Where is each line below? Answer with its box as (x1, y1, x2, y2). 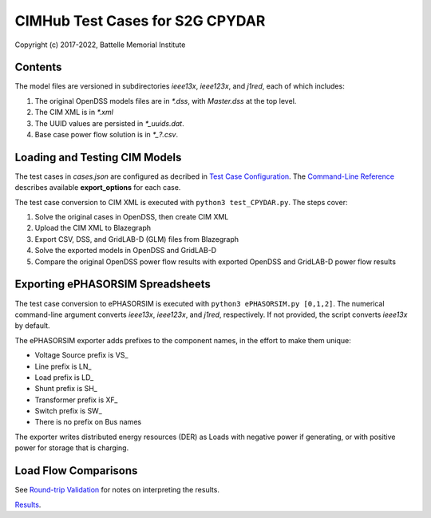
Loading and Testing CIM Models (14, 150, 182, 164)
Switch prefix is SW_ (34, 406, 103, 416)
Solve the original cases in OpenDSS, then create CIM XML (34, 212, 229, 222)
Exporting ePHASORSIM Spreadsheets (14, 278, 212, 291)
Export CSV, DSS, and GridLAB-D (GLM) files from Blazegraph (34, 234, 239, 243)
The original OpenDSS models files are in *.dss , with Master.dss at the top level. (34, 96, 297, 105)
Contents (14, 61, 62, 74)
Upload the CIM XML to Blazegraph (34, 223, 152, 233)
